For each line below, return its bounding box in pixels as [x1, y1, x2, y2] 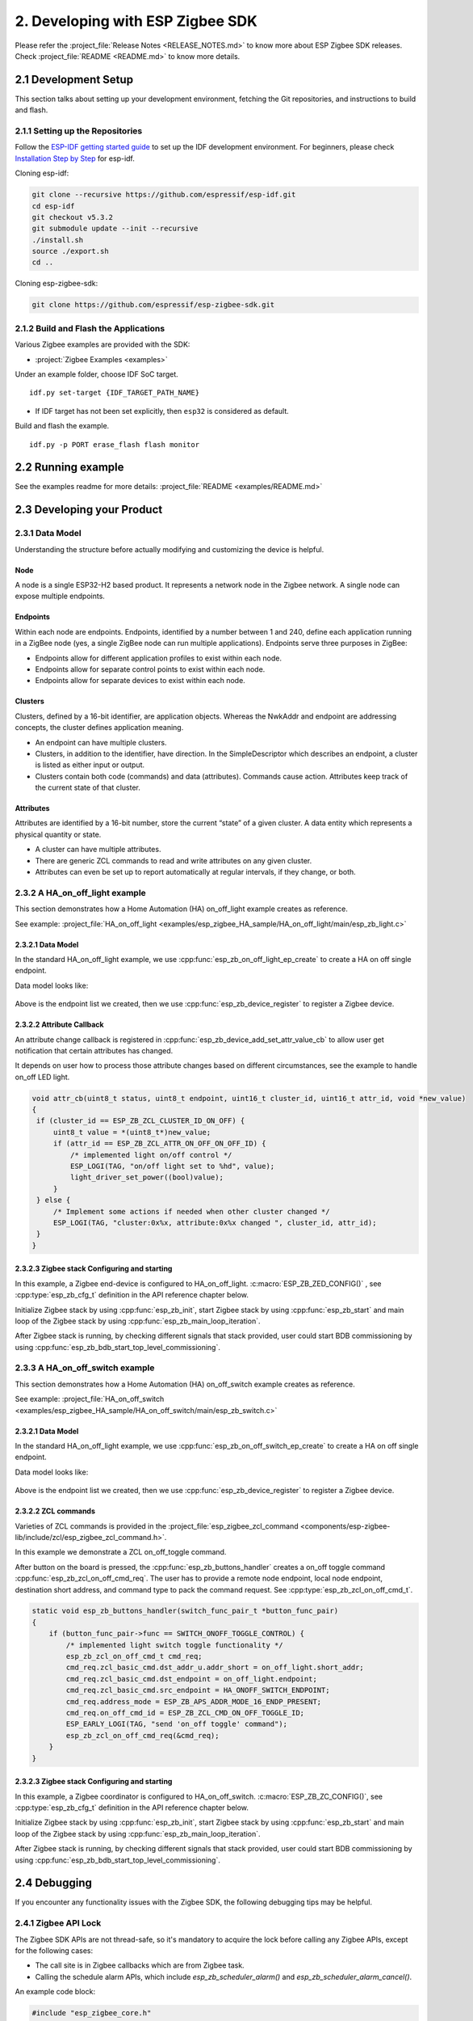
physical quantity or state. [15, 829, 102, 839]
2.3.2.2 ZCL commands [15, 1506, 96, 1516]
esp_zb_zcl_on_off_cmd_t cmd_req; [65, 1652, 203, 1661]
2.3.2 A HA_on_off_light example [15, 887, 147, 898]
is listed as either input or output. [35, 760, 145, 770]
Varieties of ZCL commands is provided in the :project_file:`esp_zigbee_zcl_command [15, 1521, 299, 1531]
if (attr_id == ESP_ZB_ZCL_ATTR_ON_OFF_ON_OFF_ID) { [52, 1139, 266, 1148]
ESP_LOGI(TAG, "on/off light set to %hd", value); [69, 1162, 275, 1171]
